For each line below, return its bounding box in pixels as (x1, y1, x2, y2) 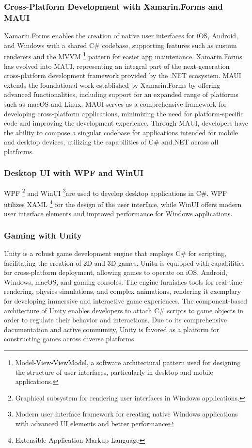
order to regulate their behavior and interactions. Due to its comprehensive (4, 315, 227, 325)
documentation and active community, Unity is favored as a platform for (4, 324, 220, 334)
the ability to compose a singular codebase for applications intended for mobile (4, 127, 238, 137)
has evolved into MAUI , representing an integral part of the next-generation (4, 61, 230, 71)
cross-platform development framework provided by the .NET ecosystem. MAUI (4, 70, 241, 80)
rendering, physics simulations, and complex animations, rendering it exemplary (4, 286, 241, 296)
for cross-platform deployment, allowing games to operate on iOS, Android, (4, 267, 227, 277)
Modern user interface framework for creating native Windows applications (15, 409, 238, 419)
